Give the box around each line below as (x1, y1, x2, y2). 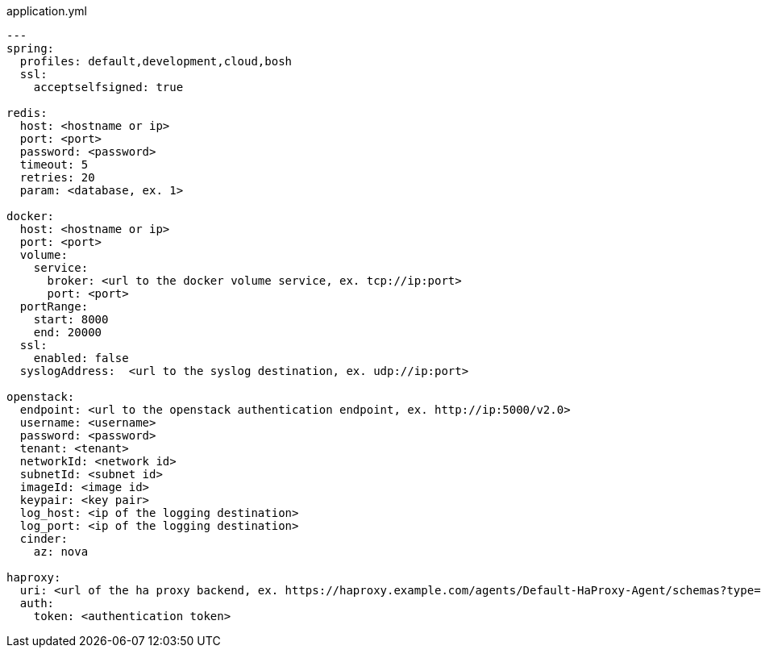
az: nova (33, 545, 89, 558)
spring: (6, 42, 55, 55)
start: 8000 (33, 313, 109, 326)
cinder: (19, 532, 68, 545)
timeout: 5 (19, 158, 89, 171)
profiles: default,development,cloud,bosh (19, 55, 293, 68)
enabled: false (33, 352, 129, 364)
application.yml (6, 4, 87, 18)
